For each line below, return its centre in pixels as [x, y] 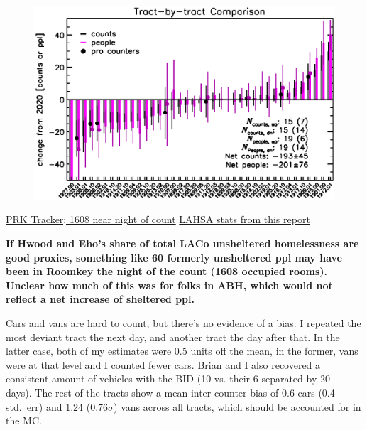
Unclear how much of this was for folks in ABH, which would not [169, 285]
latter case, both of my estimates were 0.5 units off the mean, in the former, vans [182, 351]
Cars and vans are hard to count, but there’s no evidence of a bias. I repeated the [183, 323]
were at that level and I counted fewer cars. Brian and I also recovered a [163, 364]
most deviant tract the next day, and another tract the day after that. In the [173, 337]
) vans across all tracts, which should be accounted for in [237, 406]
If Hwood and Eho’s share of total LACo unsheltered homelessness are [182, 243]
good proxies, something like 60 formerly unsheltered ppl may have [174, 257]
